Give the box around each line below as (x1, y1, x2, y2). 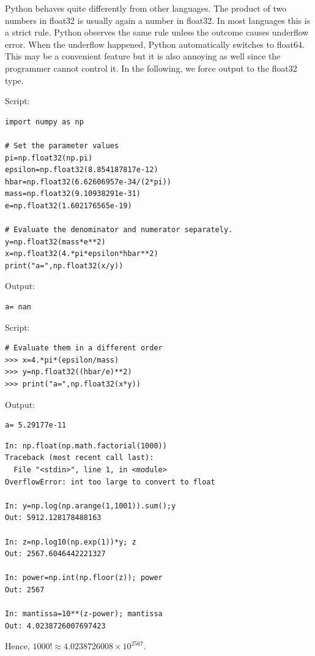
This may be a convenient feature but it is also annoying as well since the (5, 50, 281, 62)
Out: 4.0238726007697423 (5, 621, 106, 630)
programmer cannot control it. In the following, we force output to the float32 (5, 61, 297, 74)
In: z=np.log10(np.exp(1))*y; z (5, 537, 136, 546)
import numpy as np (5, 117, 84, 126)
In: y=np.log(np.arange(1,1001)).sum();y (5, 501, 176, 510)
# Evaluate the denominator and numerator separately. (5, 225, 233, 235)
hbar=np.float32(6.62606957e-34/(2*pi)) (5, 177, 172, 186)
